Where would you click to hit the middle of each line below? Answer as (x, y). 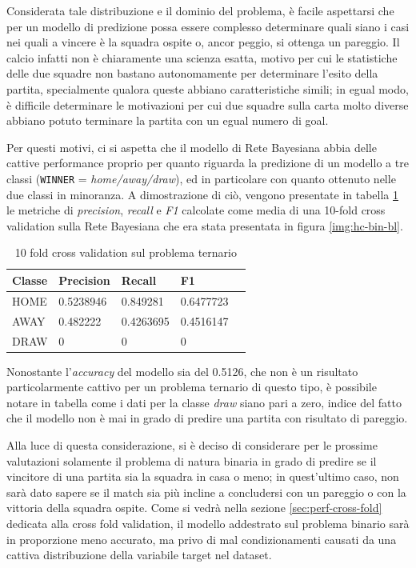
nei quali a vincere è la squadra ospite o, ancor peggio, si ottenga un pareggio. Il (203, 42)
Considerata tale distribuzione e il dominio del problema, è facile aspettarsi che (200, 10)
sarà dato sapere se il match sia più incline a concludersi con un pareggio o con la (206, 492)
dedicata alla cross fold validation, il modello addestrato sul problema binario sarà (208, 523)
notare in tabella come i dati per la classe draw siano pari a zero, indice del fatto (204, 402)
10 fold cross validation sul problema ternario (126, 252)
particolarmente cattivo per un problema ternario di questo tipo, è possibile (192, 387)
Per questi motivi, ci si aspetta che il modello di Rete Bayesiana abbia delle (192, 147)
